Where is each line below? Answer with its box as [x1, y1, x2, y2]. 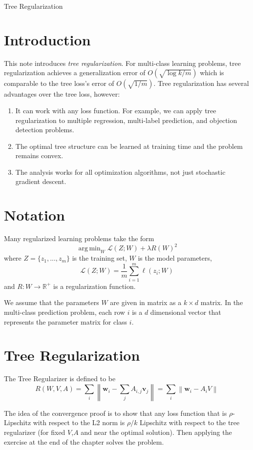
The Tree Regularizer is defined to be [4, 373, 116, 384]
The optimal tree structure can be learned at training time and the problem [15, 141, 243, 151]
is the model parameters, [138, 253, 212, 263]
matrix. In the [200, 297, 243, 307]
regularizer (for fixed [4, 427, 65, 437]
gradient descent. [15, 176, 66, 186]
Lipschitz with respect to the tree [140, 417, 240, 428]
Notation [4, 205, 65, 225]
